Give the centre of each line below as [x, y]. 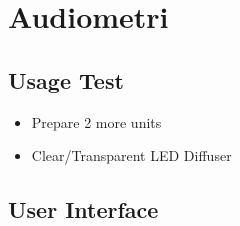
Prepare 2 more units [96, 121]
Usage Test [66, 79]
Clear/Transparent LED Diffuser [131, 155]
